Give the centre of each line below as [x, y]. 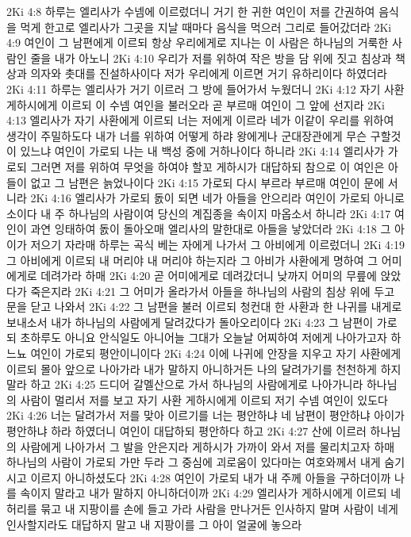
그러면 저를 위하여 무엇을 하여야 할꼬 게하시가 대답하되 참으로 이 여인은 [207, 166]
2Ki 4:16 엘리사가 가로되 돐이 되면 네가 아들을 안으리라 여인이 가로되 [200, 198]
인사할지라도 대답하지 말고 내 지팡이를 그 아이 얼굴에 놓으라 [154, 524]
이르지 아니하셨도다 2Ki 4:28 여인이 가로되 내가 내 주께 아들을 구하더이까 [211, 477]
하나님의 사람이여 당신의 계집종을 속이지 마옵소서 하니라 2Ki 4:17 [230, 213]
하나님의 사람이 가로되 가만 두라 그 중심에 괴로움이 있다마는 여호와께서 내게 [194, 462]
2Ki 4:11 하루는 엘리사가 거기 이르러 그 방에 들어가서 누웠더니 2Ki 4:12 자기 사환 [205, 88]
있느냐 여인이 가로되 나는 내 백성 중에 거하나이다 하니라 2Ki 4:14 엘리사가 [202, 151]
